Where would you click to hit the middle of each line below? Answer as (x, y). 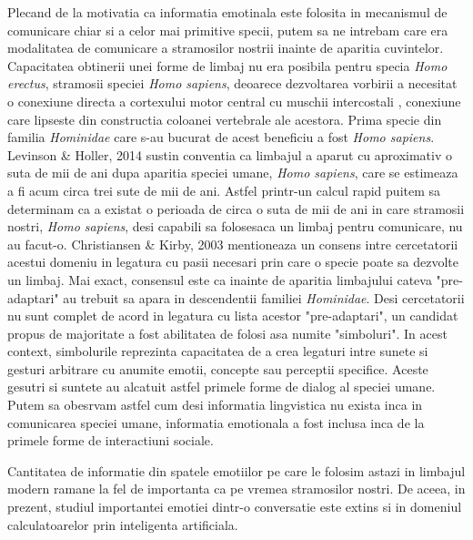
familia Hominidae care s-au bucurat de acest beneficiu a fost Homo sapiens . (221, 137)
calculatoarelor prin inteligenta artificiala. (123, 524)
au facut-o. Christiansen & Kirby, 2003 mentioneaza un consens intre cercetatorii (233, 244)
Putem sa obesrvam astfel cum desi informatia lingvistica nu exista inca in (215, 405)
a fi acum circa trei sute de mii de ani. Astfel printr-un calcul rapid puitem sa (224, 190)
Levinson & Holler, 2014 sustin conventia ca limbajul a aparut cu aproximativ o (230, 154)
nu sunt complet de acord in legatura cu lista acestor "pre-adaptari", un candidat (233, 316)
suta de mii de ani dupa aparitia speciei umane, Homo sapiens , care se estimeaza (233, 173)
